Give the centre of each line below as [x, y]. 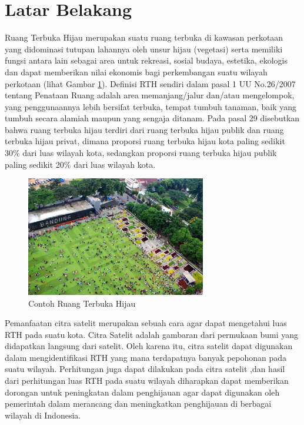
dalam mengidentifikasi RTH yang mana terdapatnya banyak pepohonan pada [146, 357]
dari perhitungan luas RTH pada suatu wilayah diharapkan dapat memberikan [147, 381]
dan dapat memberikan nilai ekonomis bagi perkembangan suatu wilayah [136, 72]
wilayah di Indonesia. [43, 415]
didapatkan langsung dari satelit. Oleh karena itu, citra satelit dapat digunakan [149, 346]
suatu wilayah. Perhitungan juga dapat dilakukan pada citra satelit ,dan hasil [145, 369]
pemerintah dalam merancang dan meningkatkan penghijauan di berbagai [138, 404]
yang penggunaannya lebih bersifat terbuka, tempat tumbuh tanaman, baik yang [151, 106]
